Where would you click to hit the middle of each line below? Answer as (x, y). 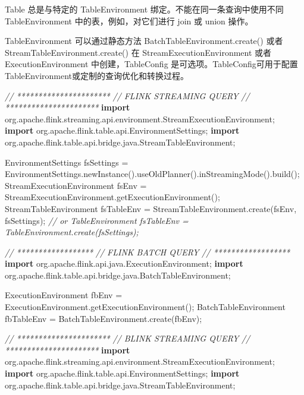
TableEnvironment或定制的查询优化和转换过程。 (97, 75)
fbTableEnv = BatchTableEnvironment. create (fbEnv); (104, 318)
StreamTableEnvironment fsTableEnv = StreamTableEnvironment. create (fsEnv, (151, 208)
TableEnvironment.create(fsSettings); (72, 232)
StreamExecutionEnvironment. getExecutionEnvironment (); (112, 197)
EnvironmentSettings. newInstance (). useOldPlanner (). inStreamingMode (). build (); (152, 174)
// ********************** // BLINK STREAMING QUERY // (128, 338)
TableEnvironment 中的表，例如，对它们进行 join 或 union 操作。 (129, 20)
